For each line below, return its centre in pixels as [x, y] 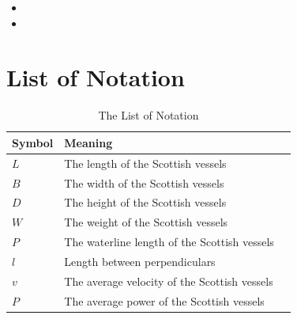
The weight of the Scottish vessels [146, 222]
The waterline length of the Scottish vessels [169, 242]
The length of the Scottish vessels [145, 163]
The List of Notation [148, 115]
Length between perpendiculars [140, 261]
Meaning [88, 142]
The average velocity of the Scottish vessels [169, 281]
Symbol [33, 142]
